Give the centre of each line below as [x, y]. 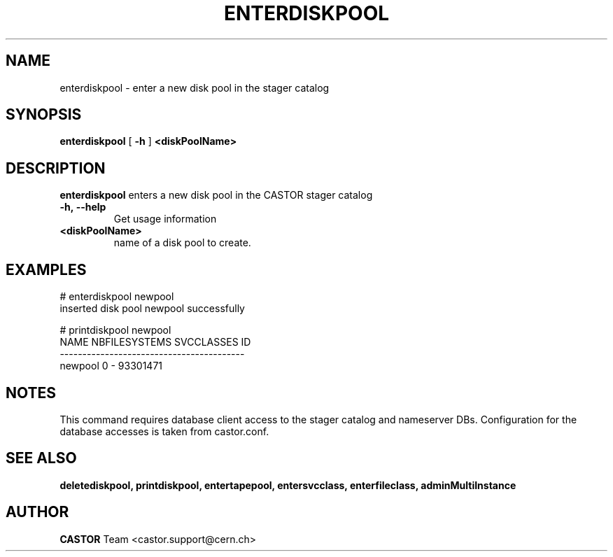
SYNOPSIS [44, 115]
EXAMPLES [46, 269]
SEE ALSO [41, 458]
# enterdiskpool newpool [117, 297]
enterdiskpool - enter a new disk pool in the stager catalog [195, 87]
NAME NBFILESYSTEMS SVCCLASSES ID [155, 342]
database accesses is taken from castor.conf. [164, 431]
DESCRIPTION [56, 168]
